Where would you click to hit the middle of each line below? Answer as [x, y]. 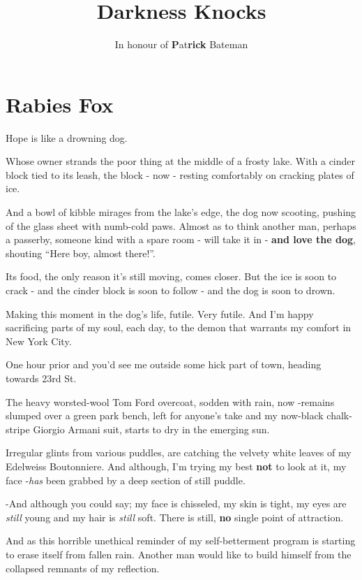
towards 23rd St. [41, 378]
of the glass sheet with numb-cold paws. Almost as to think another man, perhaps [181, 225]
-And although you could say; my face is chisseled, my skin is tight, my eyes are [176, 503]
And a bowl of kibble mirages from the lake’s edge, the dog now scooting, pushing [181, 212]
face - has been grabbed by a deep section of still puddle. [126, 480]
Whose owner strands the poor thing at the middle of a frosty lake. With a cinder [181, 161]
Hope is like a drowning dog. [67, 137]
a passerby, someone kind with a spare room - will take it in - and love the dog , [181, 239]
